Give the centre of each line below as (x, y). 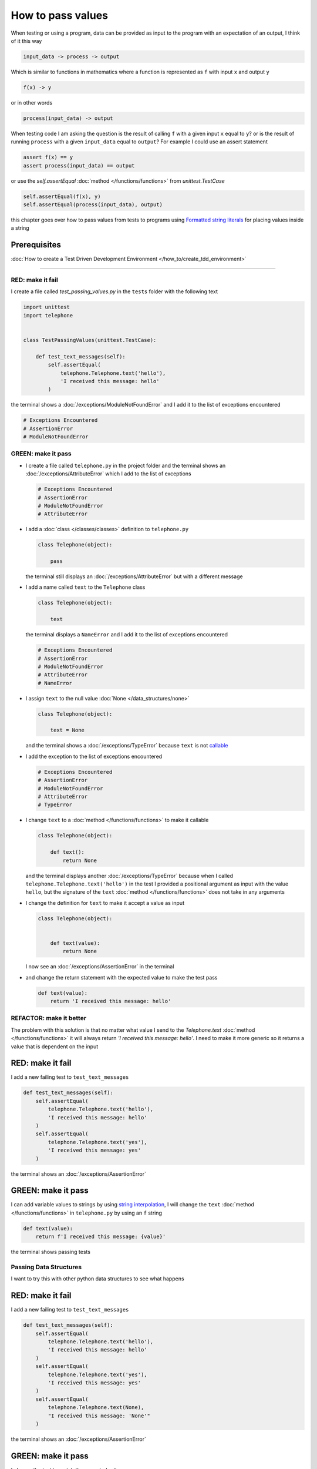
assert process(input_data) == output (79, 165)
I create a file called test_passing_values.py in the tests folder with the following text (114, 291)
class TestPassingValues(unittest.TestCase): (90, 340)
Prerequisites (36, 245)
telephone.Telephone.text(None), (96, 1408)
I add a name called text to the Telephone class (85, 587)
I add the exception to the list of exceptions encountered (94, 756)
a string (20, 228)
